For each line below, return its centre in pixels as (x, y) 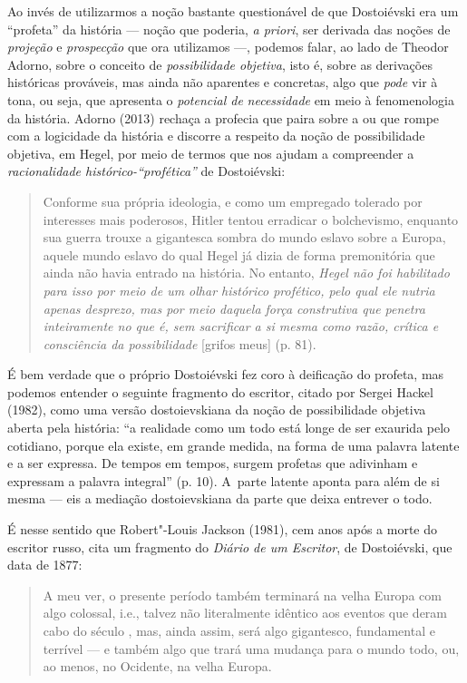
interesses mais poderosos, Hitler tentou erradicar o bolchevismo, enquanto (251, 219)
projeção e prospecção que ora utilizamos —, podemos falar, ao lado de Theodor (228, 47)
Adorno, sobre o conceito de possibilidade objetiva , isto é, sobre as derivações (220, 64)
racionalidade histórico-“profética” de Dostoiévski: (146, 171)
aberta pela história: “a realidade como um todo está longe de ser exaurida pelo (229, 428)
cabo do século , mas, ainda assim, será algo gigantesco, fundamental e (239, 630)
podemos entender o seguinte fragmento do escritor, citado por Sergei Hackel (220, 391)
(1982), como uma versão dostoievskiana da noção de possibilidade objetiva (217, 410)
